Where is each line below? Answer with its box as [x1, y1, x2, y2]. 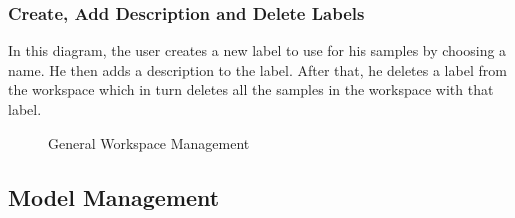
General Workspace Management [48, 132, 250, 153]
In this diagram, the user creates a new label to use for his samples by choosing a [8, 40, 507, 61]
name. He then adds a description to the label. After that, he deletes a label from [8, 59, 507, 80]
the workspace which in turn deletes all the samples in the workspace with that [8, 79, 494, 100]
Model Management [8, 181, 220, 212]
